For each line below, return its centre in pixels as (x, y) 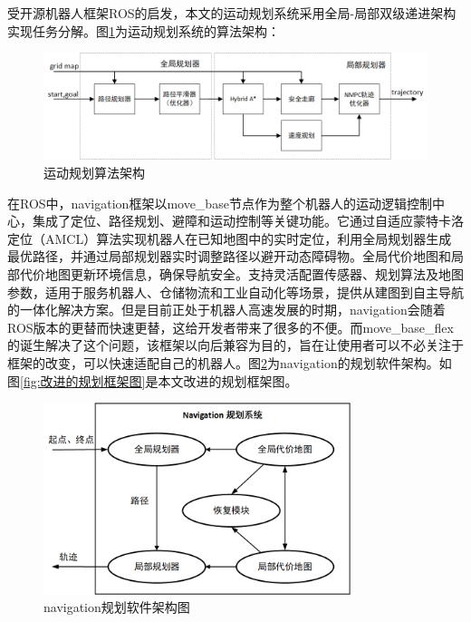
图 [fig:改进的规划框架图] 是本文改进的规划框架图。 (153, 380)
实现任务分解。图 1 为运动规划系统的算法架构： (144, 30)
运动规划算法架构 (94, 173)
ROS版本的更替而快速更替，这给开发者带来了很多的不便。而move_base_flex (231, 327)
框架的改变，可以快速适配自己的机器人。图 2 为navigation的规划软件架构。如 (230, 362)
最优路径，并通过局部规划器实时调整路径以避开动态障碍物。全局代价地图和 (229, 256)
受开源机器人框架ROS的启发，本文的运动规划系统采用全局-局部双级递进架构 (232, 13)
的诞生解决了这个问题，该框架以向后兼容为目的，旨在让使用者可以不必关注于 (235, 345)
